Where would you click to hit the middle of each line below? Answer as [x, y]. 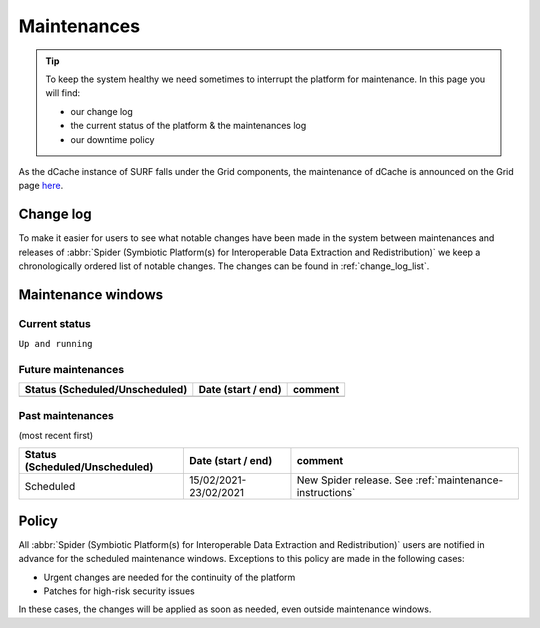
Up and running [56, 344]
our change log [102, 111]
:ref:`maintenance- [459, 480]
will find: [63, 93]
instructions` [326, 493]
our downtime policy [112, 139]
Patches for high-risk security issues [119, 591]
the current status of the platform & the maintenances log [188, 126]
